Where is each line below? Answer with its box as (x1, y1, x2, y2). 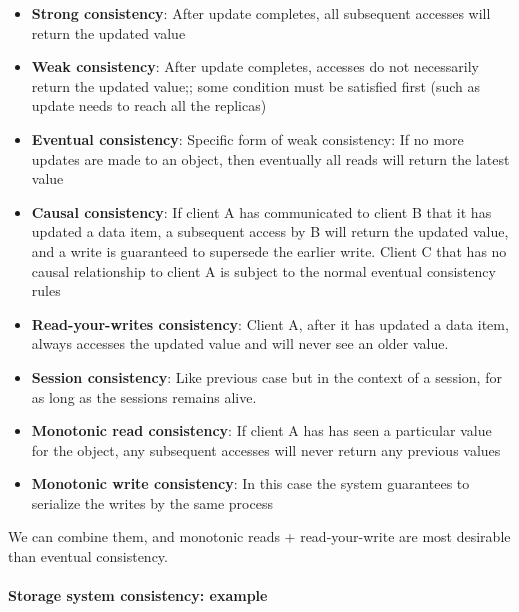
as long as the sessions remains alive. (31, 386, 257, 407)
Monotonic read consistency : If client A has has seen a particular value (31, 420, 492, 441)
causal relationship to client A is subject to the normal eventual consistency (31, 260, 496, 281)
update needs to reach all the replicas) (31, 95, 267, 116)
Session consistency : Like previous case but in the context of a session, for (31, 366, 502, 387)
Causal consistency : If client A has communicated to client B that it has (31, 201, 492, 222)
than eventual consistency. (8, 546, 168, 567)
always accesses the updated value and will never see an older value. (31, 333, 449, 354)
